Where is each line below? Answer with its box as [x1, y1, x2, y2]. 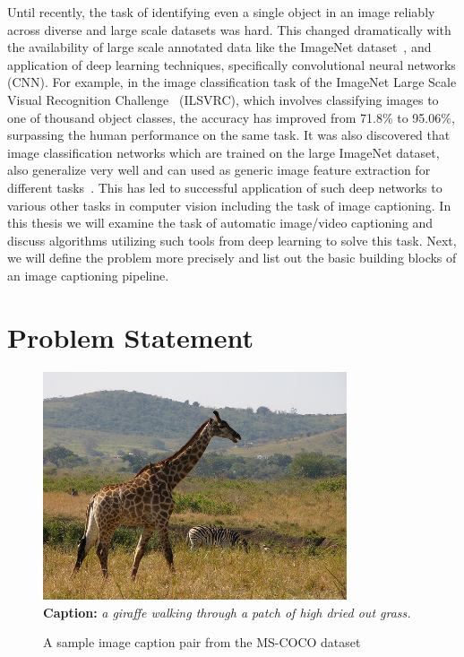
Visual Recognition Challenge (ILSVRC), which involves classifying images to [7, 90, 439, 108]
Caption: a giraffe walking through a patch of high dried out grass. [43, 602, 411, 621]
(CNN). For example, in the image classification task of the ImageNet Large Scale [7, 73, 457, 91]
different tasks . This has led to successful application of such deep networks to [7, 177, 443, 196]
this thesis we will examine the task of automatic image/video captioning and [7, 213, 434, 232]
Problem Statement [7, 318, 253, 355]
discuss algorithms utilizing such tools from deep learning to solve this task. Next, [7, 230, 457, 249]
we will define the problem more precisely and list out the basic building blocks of [7, 248, 457, 267]
